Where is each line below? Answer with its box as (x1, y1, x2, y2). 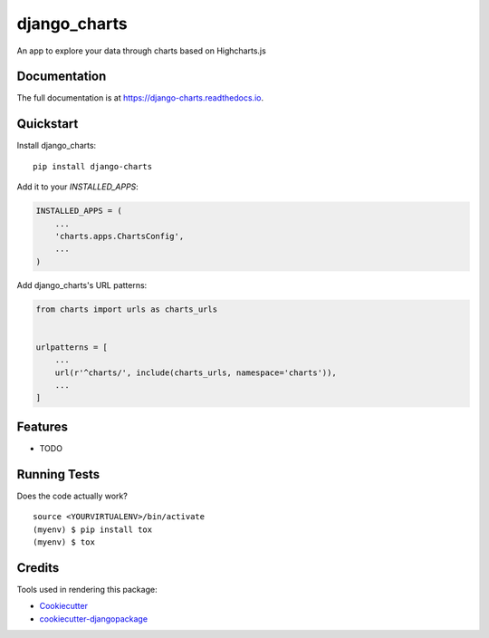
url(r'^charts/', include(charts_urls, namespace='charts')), (54, 367, 337, 378)
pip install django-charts (33, 161, 153, 171)
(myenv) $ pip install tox (33, 524, 153, 535)
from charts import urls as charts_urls (35, 304, 217, 314)
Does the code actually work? (16, 490, 129, 501)
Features (16, 419, 68, 434)
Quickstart (16, 116, 79, 131)
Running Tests (16, 467, 100, 482)
